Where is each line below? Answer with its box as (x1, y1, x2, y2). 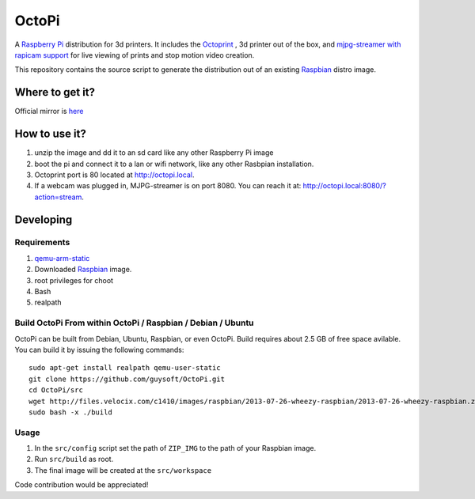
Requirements (14, 237, 70, 248)
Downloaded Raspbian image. (34, 265, 132, 274)
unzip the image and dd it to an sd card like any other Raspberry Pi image (34, 148, 274, 157)
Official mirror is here (14, 107, 84, 116)
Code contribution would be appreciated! (14, 480, 149, 490)
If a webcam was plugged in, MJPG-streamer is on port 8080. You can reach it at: (34, 181, 302, 191)
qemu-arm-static (34, 253, 90, 263)
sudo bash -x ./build (28, 407, 112, 417)
